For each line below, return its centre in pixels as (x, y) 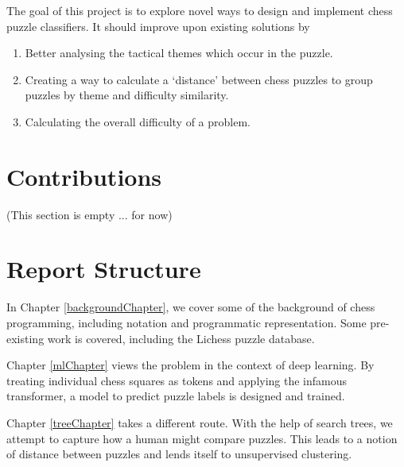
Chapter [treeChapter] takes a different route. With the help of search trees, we (200, 422)
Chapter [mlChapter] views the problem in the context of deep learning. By (190, 365)
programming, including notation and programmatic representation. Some (186, 322)
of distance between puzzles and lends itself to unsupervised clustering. (179, 454)
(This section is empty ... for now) (89, 214)
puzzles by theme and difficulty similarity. (127, 95)
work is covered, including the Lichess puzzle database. (181, 338)
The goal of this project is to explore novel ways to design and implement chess (200, 10)
